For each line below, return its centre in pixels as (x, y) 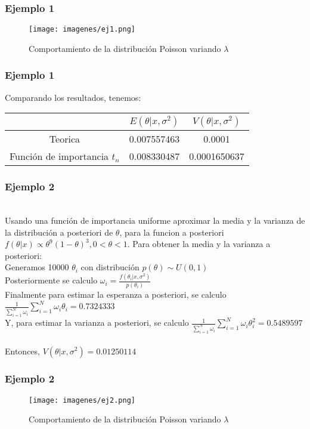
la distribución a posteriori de (59, 232)
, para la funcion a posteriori (172, 232)
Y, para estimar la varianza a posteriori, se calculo (97, 322)
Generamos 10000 (37, 267)
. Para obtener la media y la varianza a (199, 244)
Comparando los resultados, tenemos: (73, 97)
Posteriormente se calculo (51, 280)
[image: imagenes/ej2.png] (82, 400)
